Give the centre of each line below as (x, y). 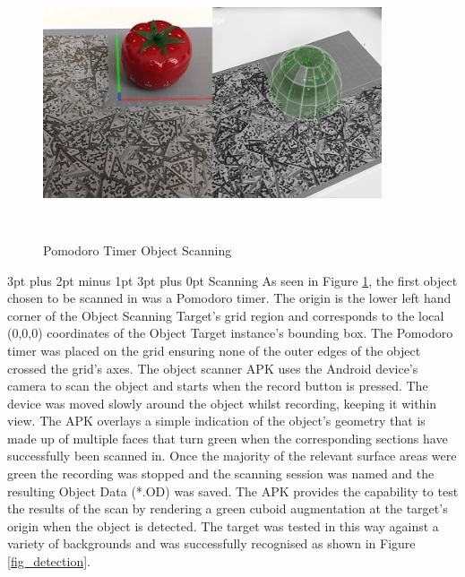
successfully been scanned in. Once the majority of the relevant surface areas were (232, 456)
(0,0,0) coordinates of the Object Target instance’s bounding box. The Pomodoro (230, 333)
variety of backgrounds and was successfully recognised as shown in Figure (211, 543)
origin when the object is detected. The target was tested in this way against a (223, 525)
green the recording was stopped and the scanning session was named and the (221, 474)
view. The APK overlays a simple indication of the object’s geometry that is (216, 421)
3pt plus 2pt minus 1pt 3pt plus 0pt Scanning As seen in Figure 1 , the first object (232, 280)
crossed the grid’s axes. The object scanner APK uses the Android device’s (213, 368)
